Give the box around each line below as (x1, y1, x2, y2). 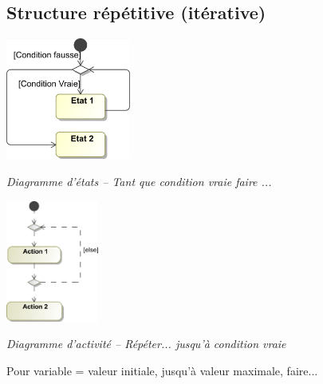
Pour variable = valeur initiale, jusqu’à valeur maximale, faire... (6, 362, 318, 378)
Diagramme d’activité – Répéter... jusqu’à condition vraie (6, 335, 286, 352)
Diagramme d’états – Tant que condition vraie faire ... (6, 172, 272, 189)
